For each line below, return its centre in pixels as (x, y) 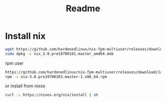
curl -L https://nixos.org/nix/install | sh (52, 95)
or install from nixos (25, 86)
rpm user (14, 63)
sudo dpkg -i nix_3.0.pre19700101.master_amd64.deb (59, 54)
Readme (83, 9)
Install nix (25, 36)
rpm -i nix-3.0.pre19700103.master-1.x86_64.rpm (56, 76)
